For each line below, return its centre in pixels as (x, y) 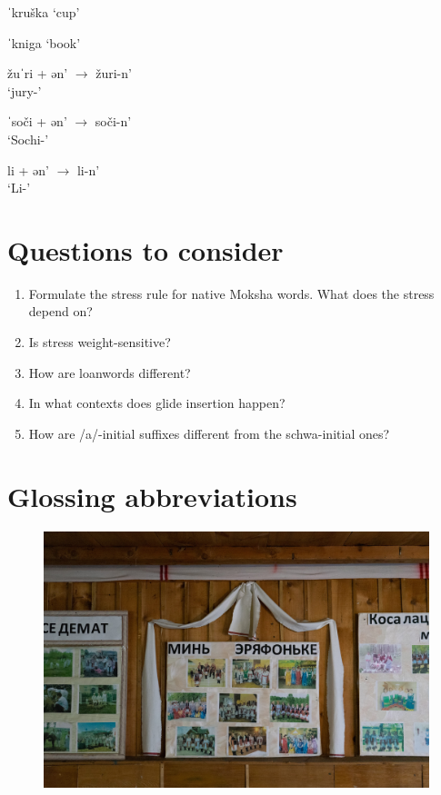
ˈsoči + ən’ (37, 121)
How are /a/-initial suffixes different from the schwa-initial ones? (209, 433)
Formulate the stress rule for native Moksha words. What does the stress (231, 293)
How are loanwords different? (110, 372)
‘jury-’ (25, 90)
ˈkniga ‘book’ (44, 42)
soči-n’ (113, 121)
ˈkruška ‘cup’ (44, 12)
